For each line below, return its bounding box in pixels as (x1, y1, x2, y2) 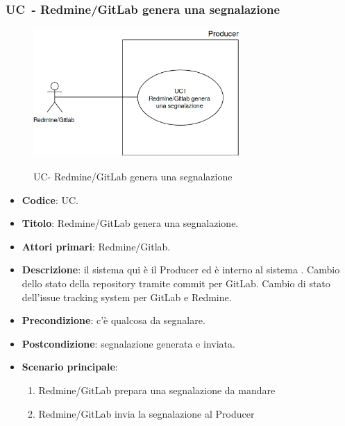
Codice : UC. (22, 192, 78, 207)
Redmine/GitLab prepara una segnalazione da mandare (38, 382, 276, 397)
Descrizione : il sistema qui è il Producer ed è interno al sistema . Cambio (22, 262, 340, 277)
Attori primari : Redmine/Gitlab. (22, 239, 171, 253)
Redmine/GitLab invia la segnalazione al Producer (38, 406, 255, 420)
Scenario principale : (22, 359, 118, 374)
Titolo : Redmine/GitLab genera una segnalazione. (22, 216, 239, 230)
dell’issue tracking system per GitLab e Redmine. (22, 289, 232, 304)
